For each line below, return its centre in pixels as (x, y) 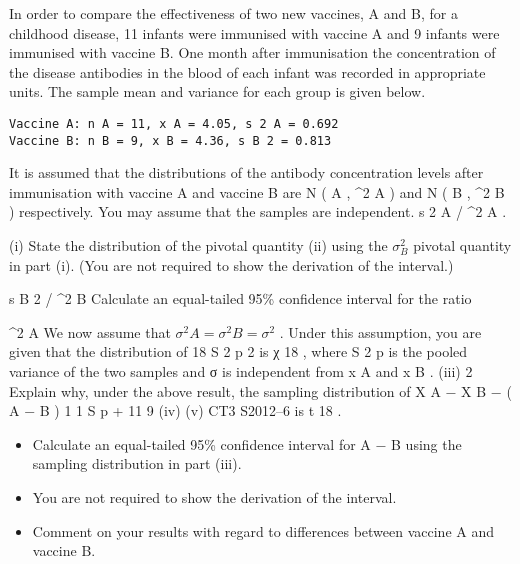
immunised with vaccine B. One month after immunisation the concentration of (252, 52)
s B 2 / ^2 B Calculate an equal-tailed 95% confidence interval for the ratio (240, 298)
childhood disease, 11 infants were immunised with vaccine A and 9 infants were (254, 32)
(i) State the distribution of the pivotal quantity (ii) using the (198, 245)
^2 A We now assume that (90, 331)
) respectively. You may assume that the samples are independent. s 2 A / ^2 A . (258, 211)
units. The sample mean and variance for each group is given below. (217, 91)
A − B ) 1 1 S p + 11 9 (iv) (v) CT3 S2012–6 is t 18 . (175, 410)
